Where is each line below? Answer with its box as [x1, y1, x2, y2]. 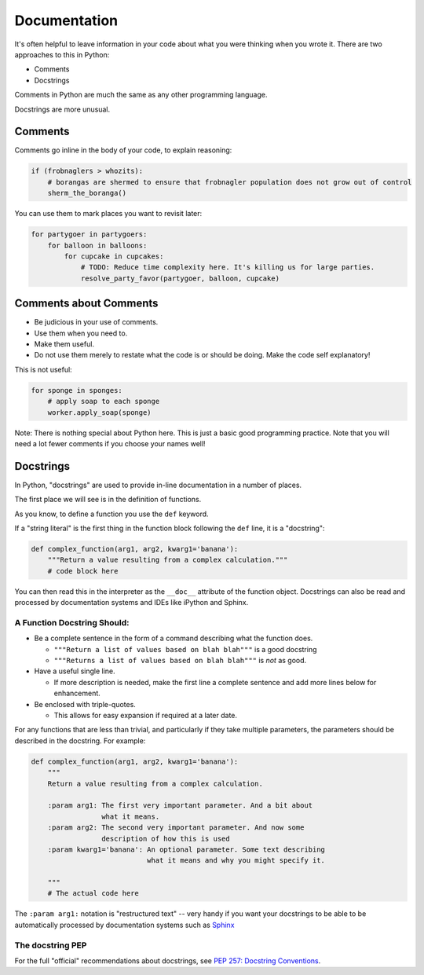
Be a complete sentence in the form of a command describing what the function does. [34, 633, 313, 643]
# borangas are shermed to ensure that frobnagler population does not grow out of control [47, 178, 412, 186]
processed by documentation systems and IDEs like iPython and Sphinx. [14, 598, 249, 607]
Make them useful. [34, 339, 94, 349]
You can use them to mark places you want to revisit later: [14, 209, 203, 218]
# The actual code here [47, 889, 139, 898]
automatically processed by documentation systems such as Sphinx [14, 920, 235, 929]
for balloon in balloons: [47, 240, 148, 250]
